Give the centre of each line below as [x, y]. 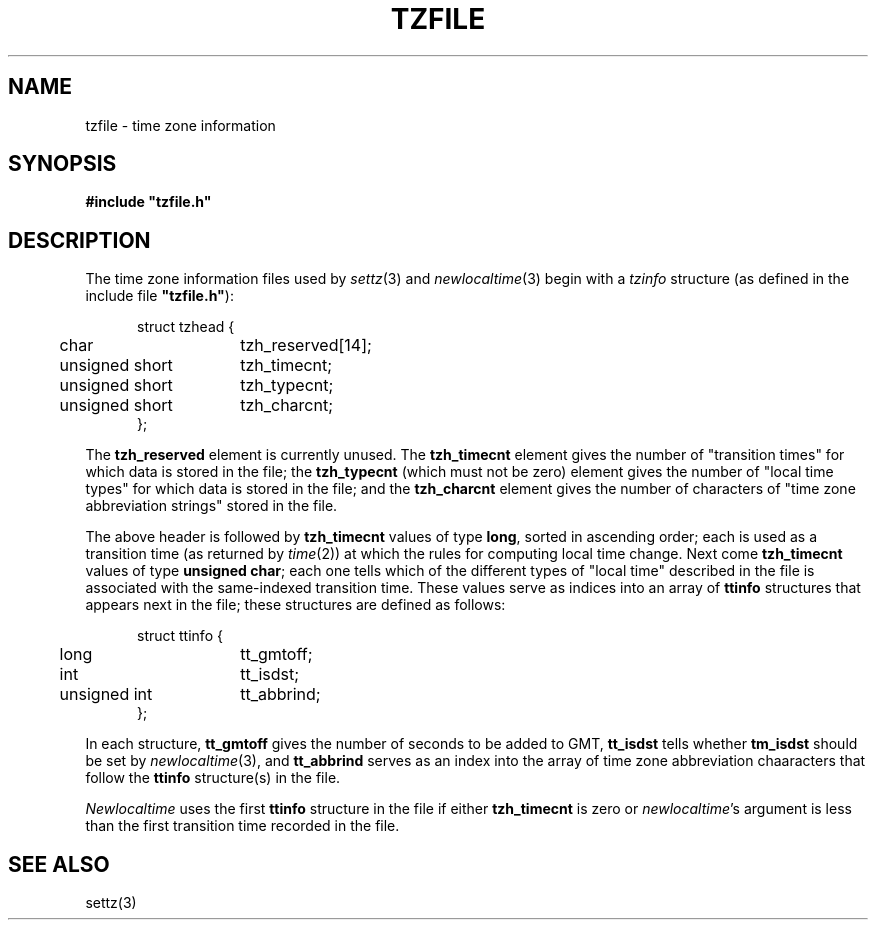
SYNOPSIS [62, 164]
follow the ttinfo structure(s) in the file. [213, 778]
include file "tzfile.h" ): [159, 296]
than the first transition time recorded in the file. [242, 826]
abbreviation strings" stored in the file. [211, 506]
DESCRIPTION [79, 240]
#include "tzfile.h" [148, 202]
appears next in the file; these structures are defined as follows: [295, 605]
